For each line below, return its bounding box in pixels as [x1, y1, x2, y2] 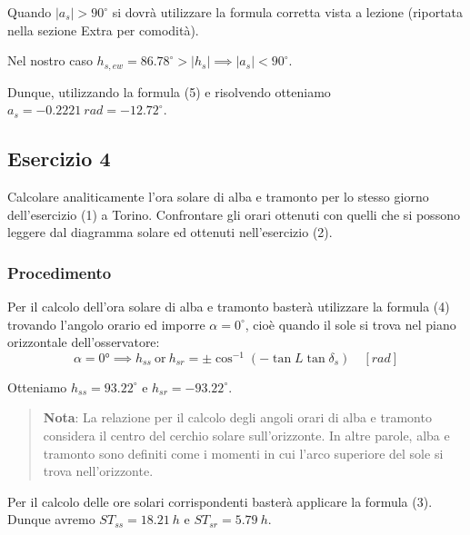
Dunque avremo [7, 510, 95, 529]
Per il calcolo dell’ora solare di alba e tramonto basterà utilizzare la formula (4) [7, 297, 450, 316]
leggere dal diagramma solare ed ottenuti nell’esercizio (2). [7, 223, 333, 242]
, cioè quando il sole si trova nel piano [245, 314, 456, 333]
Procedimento [7, 261, 112, 283]
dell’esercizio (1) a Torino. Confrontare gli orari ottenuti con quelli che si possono [7, 204, 460, 223]
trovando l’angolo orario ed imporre [7, 314, 205, 333]
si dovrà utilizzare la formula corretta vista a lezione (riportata [112, 3, 464, 21]
